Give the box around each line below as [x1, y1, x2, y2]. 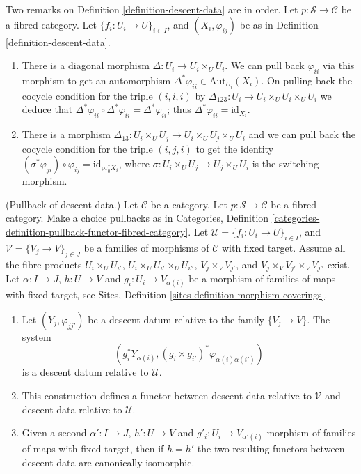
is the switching [252, 156, 319, 171]
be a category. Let [150, 197, 228, 211]
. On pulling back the [261, 72, 353, 87]
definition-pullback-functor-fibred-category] [6, 224, 188, 238]
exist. [327, 257, 351, 271]
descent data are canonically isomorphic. [22, 454, 195, 469]
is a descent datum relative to [22, 365, 149, 379]
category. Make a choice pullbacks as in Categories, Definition [6, 211, 269, 225]
